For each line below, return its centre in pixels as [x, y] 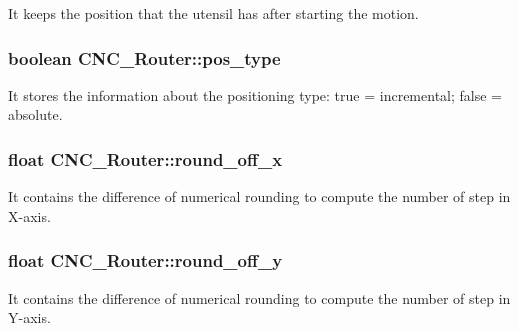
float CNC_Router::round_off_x [145, 158]
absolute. [35, 114]
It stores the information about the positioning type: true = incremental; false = [255, 94]
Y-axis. [29, 317]
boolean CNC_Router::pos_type [144, 57]
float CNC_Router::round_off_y [145, 260]
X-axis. [29, 215]
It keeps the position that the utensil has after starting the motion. [213, 13]
